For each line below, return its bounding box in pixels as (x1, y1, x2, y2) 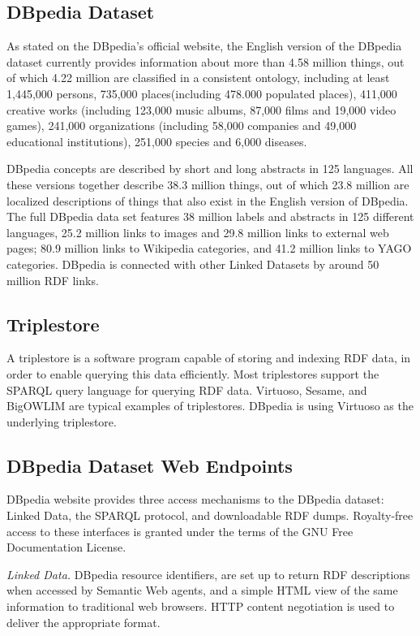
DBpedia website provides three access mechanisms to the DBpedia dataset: (6, 491, 384, 508)
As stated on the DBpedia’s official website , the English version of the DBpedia (6, 37, 402, 54)
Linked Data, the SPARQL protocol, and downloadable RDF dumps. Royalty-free (6, 507, 414, 524)
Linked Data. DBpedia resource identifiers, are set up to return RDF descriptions (6, 565, 410, 582)
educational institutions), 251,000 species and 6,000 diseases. (6, 132, 307, 149)
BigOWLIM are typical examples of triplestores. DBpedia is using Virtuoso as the (6, 397, 414, 414)
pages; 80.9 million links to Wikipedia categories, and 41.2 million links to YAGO (6, 240, 412, 257)
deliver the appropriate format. (6, 613, 161, 630)
